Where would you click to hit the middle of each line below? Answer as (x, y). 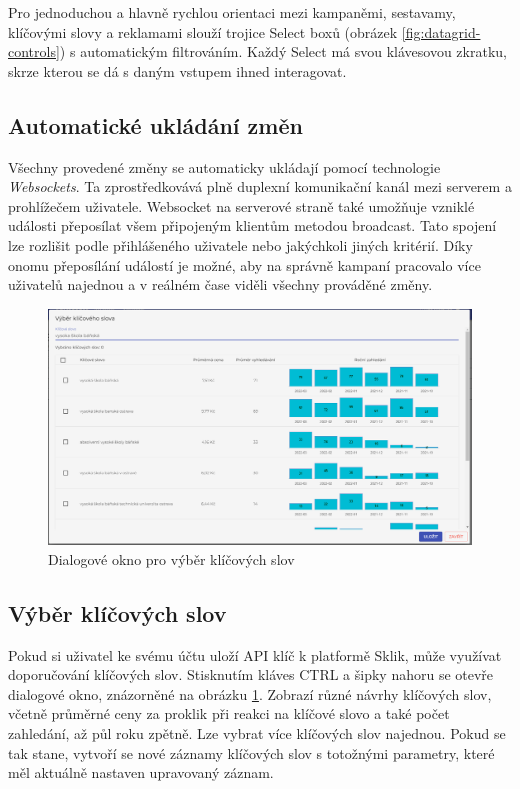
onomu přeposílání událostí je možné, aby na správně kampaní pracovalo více (244, 264)
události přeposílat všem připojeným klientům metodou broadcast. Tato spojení (252, 225)
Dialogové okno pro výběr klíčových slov (171, 558)
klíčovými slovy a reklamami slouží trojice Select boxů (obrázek (203, 31)
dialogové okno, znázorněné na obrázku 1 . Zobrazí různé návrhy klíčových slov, (250, 693)
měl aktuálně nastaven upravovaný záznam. (141, 772)
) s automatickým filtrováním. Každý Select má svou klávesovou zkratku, (283, 51)
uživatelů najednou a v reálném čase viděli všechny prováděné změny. (220, 284)
